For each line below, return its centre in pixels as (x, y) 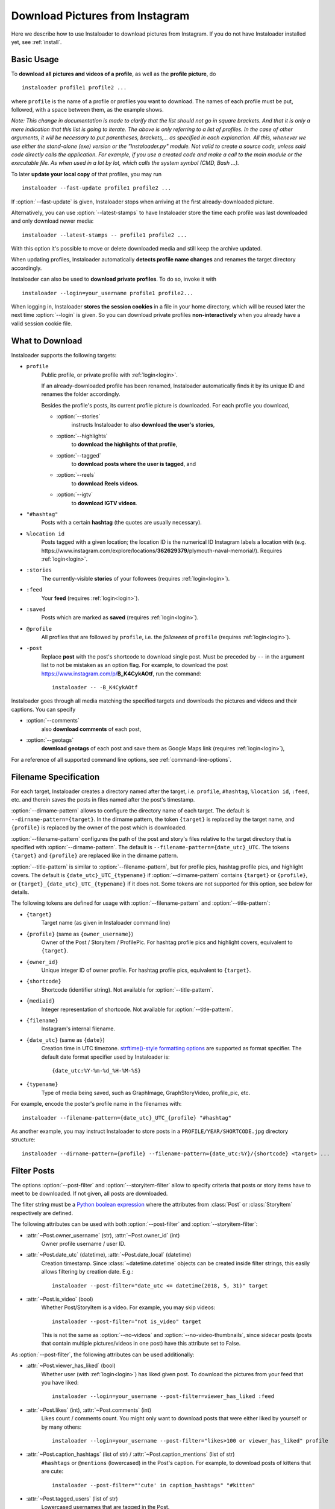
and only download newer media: (52, 221)
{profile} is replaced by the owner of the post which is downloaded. (99, 828)
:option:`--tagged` (79, 455)
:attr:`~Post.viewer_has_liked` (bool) (71, 1366)
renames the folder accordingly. (81, 394)
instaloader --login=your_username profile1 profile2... (108, 293)
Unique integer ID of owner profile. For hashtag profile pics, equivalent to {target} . (146, 970)
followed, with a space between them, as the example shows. (87, 110)
